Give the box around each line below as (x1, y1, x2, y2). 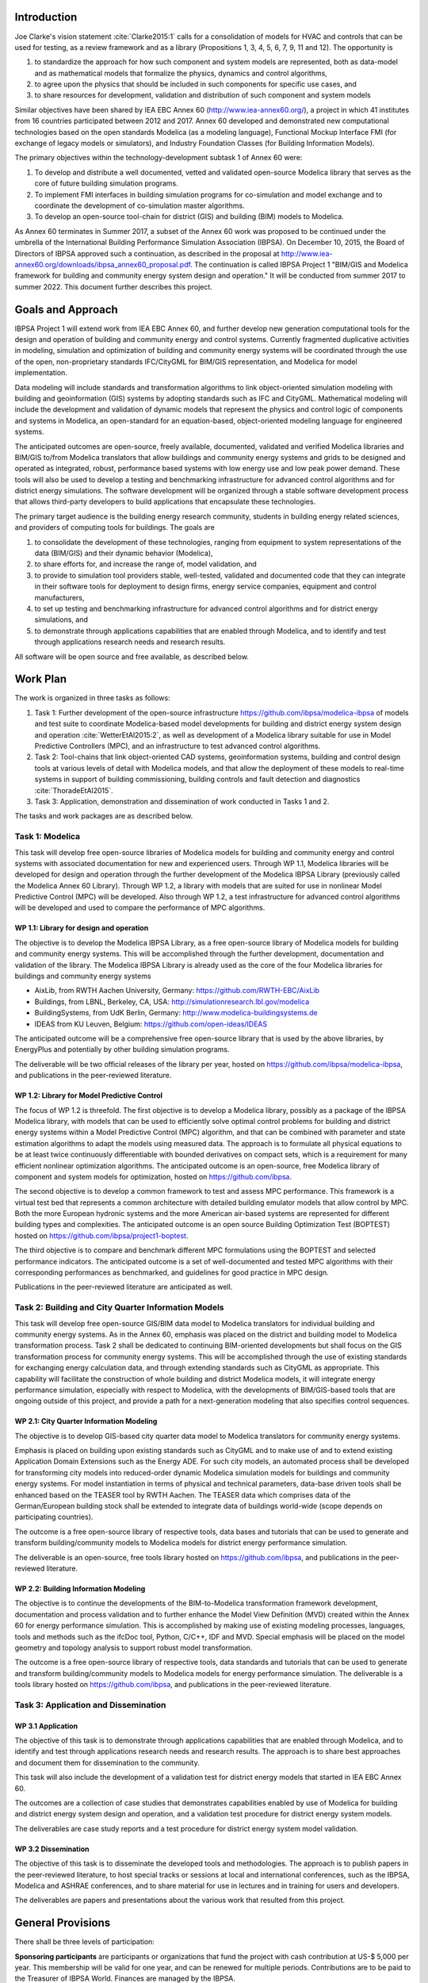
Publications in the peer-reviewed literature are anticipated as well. (14, 1282, 233, 1292)
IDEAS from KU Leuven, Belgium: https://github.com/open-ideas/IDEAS (34, 1019, 268, 1029)
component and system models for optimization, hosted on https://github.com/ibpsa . (14, 1172, 292, 1181)
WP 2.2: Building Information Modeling (14, 1583, 146, 1594)
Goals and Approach (14, 302, 118, 316)
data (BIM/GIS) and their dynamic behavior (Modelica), (34, 548, 213, 558)
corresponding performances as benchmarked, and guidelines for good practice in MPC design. (14, 1268, 329, 1277)
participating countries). (14, 1512, 94, 1522)
